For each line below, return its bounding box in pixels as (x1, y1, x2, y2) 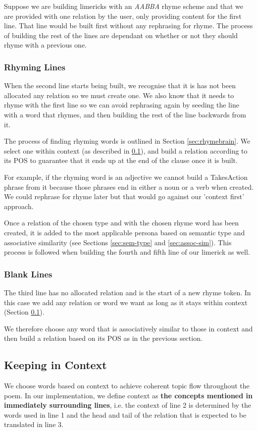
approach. (4, 201, 34, 211)
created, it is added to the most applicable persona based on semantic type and (4, 227, 245, 237)
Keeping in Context (4, 357, 107, 373)
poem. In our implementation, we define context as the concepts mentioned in (4, 390, 253, 400)
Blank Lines (4, 268, 52, 280)
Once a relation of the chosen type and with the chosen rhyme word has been (4, 217, 239, 228)
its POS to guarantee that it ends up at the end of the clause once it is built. (4, 155, 238, 165)
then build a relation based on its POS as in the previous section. (4, 333, 203, 343)
